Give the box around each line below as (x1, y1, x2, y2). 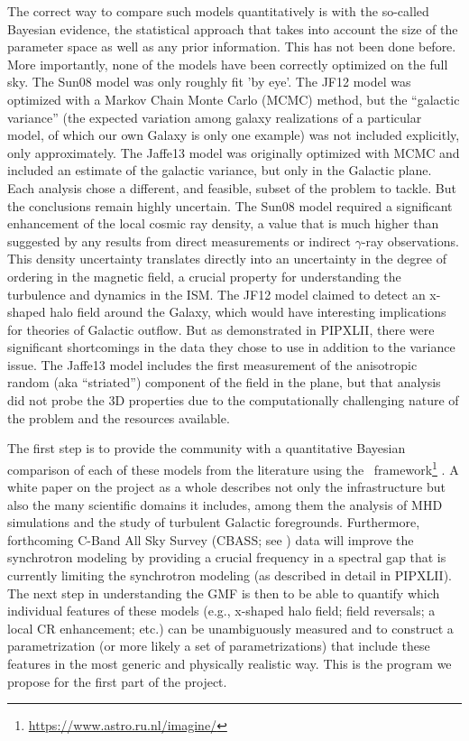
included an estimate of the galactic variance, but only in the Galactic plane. (7, 161, 432, 180)
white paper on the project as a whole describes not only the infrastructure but (7, 477, 446, 496)
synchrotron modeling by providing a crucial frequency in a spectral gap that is (7, 548, 446, 567)
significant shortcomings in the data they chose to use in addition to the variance (7, 338, 455, 357)
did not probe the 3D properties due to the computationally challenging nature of (7, 391, 459, 410)
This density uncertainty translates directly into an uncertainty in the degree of (7, 249, 447, 268)
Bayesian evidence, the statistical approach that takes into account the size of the (7, 19, 458, 38)
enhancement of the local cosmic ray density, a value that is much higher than (7, 214, 439, 233)
